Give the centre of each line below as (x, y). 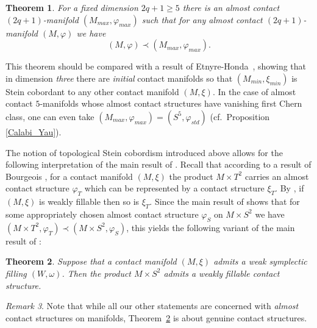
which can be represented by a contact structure (174, 188)
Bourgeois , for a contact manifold (69, 176)
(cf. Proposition (240, 116)
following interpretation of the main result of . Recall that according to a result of (158, 164)
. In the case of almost (254, 91)
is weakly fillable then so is (89, 201)
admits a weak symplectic (260, 261)
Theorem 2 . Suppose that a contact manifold (91, 261)
